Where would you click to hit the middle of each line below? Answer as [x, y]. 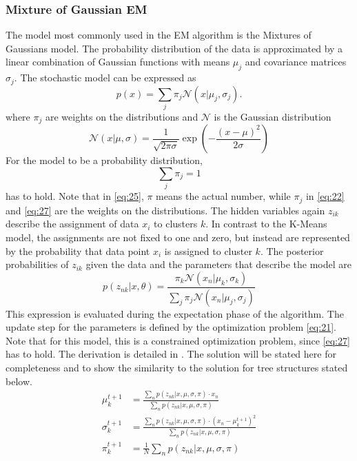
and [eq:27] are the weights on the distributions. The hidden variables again [165, 210]
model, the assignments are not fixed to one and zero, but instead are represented [178, 237]
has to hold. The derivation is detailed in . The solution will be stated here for [171, 354]
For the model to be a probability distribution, [104, 160]
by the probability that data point [78, 250]
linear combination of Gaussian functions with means [118, 62]
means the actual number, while [223, 196]
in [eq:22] [325, 196]
